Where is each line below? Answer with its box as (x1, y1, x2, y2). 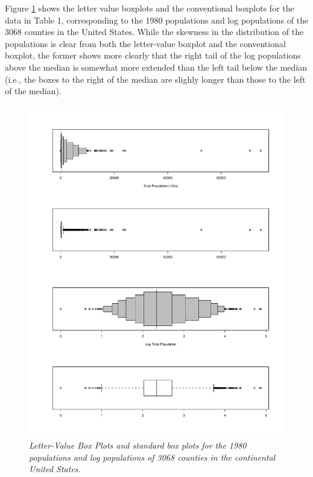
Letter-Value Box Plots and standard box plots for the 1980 (29, 439, 247, 452)
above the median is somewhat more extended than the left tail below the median (5, 60, 308, 73)
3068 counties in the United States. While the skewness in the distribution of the (5, 25, 304, 38)
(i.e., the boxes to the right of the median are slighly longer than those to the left (5, 72, 306, 85)
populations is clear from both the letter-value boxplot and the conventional (5, 37, 286, 50)
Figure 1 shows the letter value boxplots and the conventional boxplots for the (5, 2, 294, 14)
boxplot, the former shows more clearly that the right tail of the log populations (5, 49, 301, 62)
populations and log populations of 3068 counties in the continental (29, 450, 276, 463)
